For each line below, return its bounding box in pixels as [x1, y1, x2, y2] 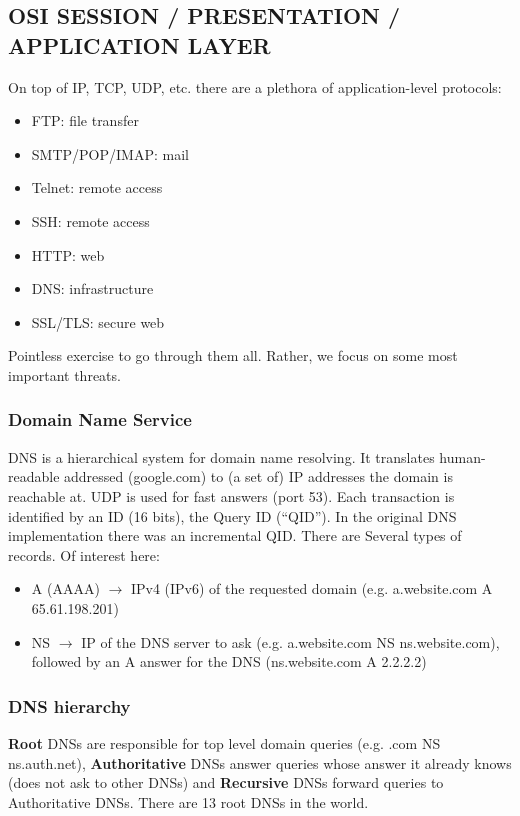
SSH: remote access [31, 210, 150, 231]
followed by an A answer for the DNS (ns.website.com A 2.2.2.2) [31, 651, 427, 672]
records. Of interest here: [8, 544, 160, 565]
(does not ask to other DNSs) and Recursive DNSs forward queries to [8, 772, 444, 793]
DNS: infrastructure [31, 278, 154, 299]
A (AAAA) [31, 578, 100, 599]
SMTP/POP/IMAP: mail [31, 143, 189, 164]
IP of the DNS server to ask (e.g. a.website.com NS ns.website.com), [81, 631, 500, 652]
